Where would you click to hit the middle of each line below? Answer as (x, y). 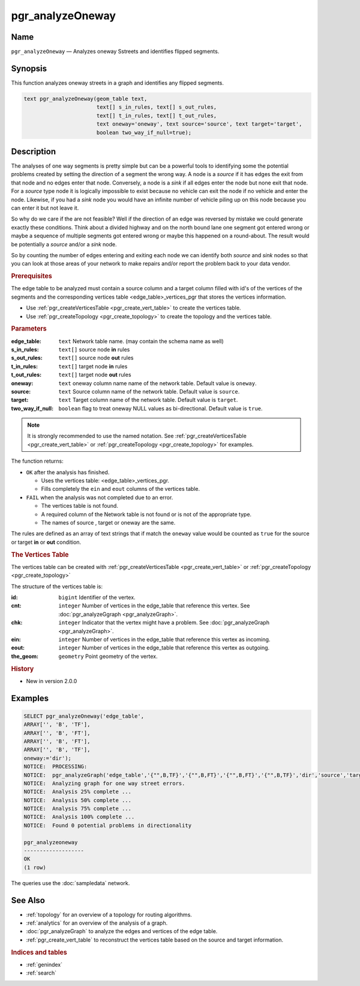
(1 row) (35, 867)
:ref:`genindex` (44, 964)
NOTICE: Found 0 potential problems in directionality (108, 825)
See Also (28, 900)
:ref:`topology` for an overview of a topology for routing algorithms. (109, 914)
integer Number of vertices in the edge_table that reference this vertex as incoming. (164, 639)
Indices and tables (39, 952)
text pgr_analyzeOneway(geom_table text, (85, 99)
